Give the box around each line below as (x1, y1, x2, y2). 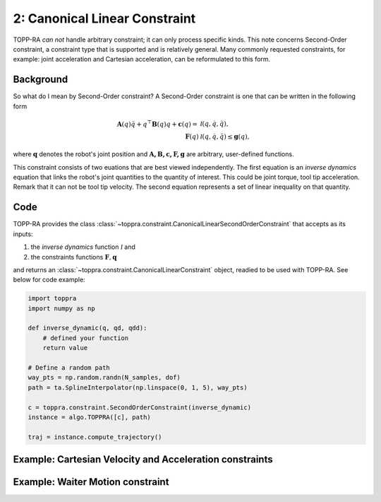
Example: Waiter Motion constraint (13, 476, 169, 488)
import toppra (28, 294, 77, 303)
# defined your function (42, 334, 129, 342)
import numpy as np (28, 304, 95, 313)
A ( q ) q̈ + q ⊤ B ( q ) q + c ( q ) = (116, 119, 198, 128)
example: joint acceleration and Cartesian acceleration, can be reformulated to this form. (13, 55, 271, 64)
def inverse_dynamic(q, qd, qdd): (28, 324, 147, 332)
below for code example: (13, 276, 85, 284)
